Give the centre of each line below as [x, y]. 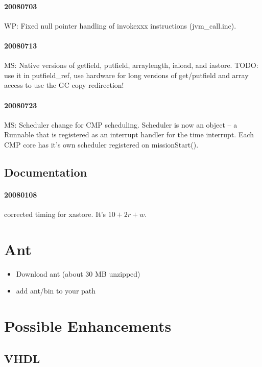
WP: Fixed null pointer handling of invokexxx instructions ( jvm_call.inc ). [120, 25]
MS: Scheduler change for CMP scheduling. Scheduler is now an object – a [121, 124]
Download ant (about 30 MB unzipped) [78, 273]
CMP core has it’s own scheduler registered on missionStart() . [101, 144]
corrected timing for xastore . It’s [55, 214]
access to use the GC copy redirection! [64, 85]
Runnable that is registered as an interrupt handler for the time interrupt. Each [129, 134]
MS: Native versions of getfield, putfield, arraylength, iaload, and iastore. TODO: [131, 65]
